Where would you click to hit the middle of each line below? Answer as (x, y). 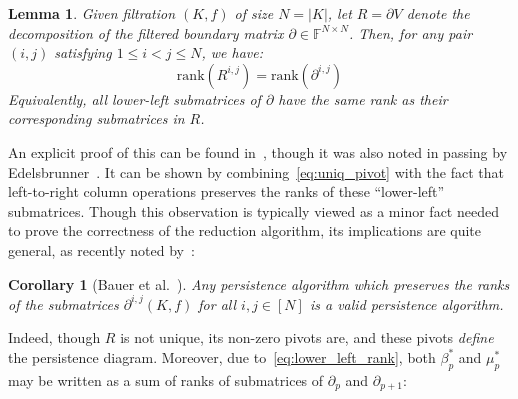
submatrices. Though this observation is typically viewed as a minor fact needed (253, 210)
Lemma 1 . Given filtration (92, 13)
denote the (438, 13)
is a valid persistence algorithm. (406, 303)
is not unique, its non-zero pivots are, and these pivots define (307, 337)
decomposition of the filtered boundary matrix (146, 32)
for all (217, 303)
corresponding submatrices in (96, 118)
